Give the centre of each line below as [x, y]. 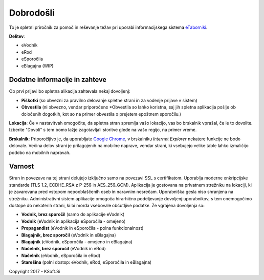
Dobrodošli [32, 13]
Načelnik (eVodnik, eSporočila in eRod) [61, 255]
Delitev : [17, 36]
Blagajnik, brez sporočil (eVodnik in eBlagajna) [69, 235]
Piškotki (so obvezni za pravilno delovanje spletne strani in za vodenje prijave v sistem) [109, 100]
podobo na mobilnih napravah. [40, 152]
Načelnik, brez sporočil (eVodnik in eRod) [64, 249]
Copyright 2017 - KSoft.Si [35, 271]
